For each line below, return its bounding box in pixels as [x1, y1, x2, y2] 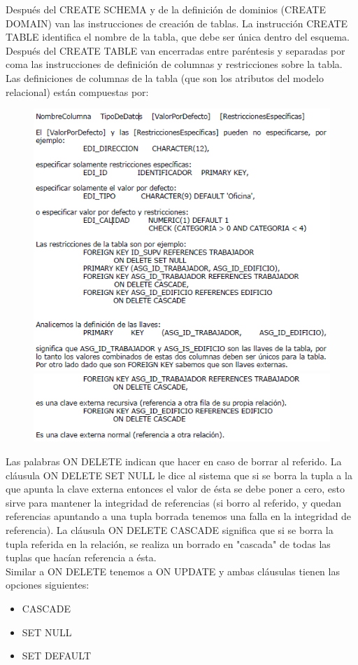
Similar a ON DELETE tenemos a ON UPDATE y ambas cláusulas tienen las [6, 563, 340, 578]
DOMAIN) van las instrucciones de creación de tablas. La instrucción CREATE [6, 15, 348, 30]
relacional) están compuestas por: [6, 84, 149, 99]
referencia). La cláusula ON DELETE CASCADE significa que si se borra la [6, 523, 334, 537]
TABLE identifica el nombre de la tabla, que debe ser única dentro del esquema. [6, 29, 350, 44]
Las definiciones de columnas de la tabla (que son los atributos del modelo [6, 70, 324, 85]
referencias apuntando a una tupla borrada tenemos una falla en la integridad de [6, 509, 351, 523]
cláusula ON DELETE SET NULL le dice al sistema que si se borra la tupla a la [6, 467, 352, 482]
